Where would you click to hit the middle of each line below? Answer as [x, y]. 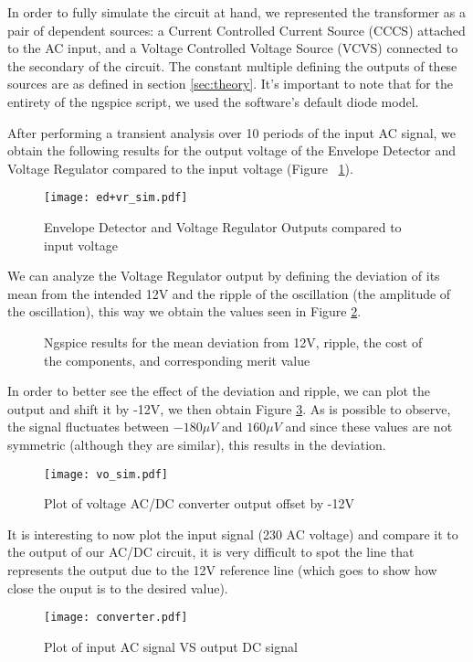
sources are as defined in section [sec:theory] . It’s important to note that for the [230, 84]
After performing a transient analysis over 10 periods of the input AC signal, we [232, 132]
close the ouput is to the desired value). [118, 587]
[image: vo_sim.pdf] [106, 474]
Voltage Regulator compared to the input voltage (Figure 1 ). [180, 168]
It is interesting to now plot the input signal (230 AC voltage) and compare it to [233, 534]
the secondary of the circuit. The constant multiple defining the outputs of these [232, 65]
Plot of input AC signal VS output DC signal [171, 646]
